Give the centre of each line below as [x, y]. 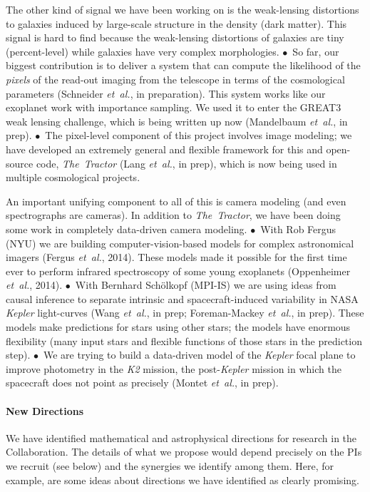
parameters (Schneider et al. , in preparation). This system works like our [166, 93]
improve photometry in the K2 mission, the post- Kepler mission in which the [174, 368]
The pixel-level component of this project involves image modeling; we [199, 135]
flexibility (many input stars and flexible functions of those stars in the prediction [184, 340]
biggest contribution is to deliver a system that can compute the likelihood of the [183, 65]
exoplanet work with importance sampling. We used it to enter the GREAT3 [174, 107]
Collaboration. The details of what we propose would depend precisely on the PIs [184, 452]
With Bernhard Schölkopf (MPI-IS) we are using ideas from [206, 285]
